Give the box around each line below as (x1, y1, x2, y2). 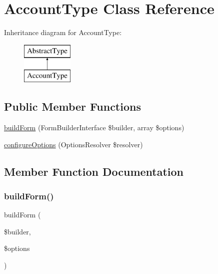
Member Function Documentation (4, 163, 184, 179)
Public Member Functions (4, 99, 141, 114)
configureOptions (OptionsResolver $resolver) (4, 139, 143, 149)
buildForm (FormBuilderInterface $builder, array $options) (4, 122, 184, 133)
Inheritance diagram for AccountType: (4, 27, 122, 38)
